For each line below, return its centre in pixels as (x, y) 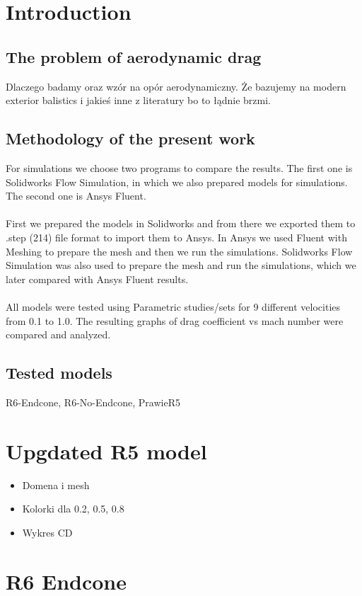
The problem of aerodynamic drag (134, 56)
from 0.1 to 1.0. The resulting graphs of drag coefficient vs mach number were (175, 320)
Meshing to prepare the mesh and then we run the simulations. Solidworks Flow (179, 251)
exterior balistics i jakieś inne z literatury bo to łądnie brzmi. (138, 100)
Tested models (59, 373)
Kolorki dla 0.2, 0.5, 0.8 (73, 509)
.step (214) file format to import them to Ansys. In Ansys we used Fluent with (176, 237)
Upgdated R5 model (106, 451)
